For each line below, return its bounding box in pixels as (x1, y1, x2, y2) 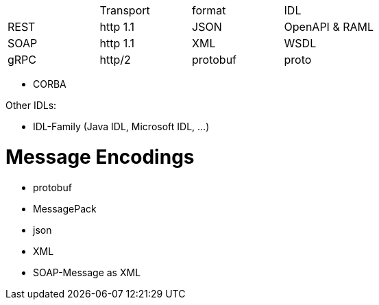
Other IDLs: (5, 99, 57, 111)
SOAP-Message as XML (33, 266, 141, 278)
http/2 (99, 53, 131, 66)
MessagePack (33, 202, 97, 215)
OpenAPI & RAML (284, 20, 374, 34)
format (192, 3, 226, 17)
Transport (99, 3, 150, 17)
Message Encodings (5, 145, 195, 169)
